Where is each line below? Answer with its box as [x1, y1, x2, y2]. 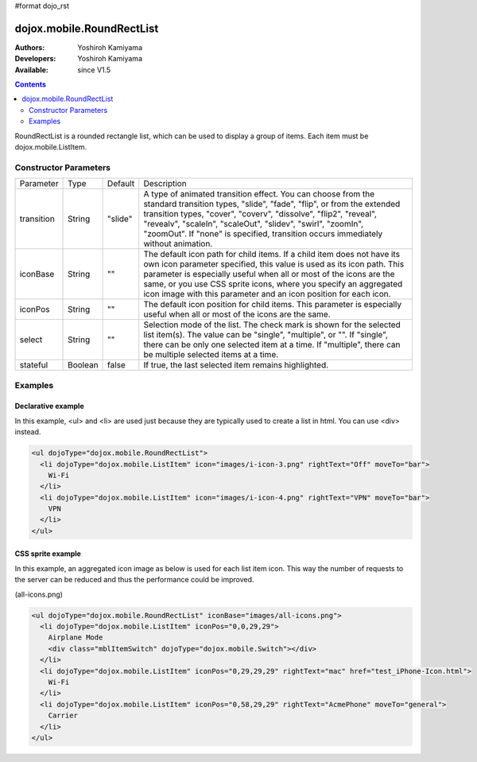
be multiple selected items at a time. [143, 349, 279, 360]
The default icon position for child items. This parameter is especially [143, 299, 401, 310]
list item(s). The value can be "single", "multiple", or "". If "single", [143, 329, 389, 340]
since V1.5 [77, 64, 111, 75]
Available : [14, 64, 49, 75]
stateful [19, 360, 48, 371]
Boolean [68, 360, 99, 371]
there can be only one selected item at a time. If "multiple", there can [143, 339, 401, 350]
